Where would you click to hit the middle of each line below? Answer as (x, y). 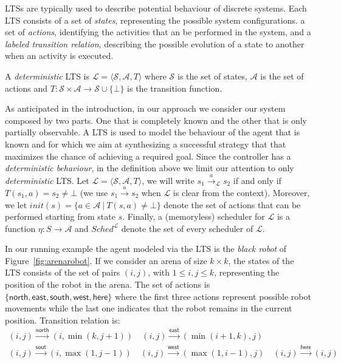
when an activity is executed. (59, 56)
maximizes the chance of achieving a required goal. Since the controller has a (148, 156)
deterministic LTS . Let (47, 180)
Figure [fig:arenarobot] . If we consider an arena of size (106, 260)
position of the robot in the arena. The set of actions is (108, 284)
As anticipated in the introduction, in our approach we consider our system (145, 108)
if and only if (257, 180)
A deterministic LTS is (47, 76)
